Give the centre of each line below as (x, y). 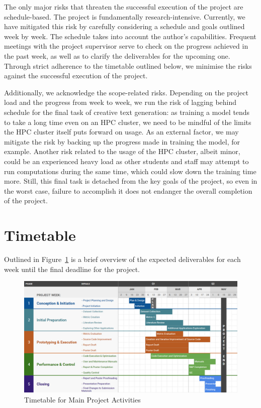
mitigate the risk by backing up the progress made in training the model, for (122, 141)
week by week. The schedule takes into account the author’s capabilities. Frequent (130, 36)
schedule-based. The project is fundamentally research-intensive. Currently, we (125, 16)
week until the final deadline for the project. (72, 269)
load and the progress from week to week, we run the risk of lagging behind (120, 102)
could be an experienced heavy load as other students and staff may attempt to (126, 161)
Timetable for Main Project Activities (82, 399)
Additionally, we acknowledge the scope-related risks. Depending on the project (126, 92)
